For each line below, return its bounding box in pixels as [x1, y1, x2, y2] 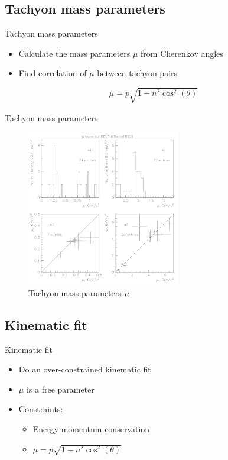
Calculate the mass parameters [18, 47, 131, 59]
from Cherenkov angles [141, 47, 223, 59]
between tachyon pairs [97, 67, 178, 79]
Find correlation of [18, 67, 87, 79]
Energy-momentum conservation [32, 422, 150, 435]
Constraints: [18, 403, 63, 415]
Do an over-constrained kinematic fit [18, 363, 151, 375]
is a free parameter [26, 383, 95, 395]
